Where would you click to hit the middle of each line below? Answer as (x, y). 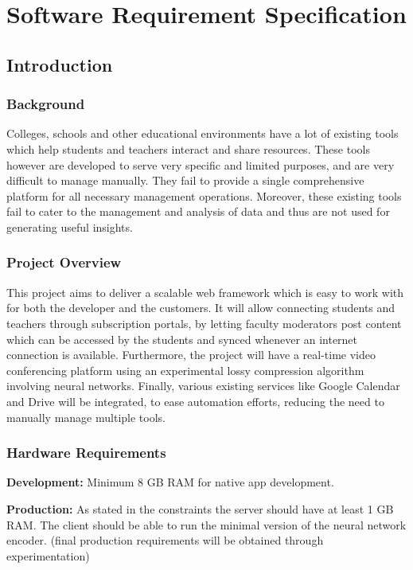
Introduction (60, 64)
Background (46, 104)
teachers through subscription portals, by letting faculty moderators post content (204, 323)
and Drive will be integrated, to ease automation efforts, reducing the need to (195, 401)
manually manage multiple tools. (86, 417)
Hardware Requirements (86, 453)
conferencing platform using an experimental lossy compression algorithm (185, 370)
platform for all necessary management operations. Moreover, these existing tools (204, 195)
